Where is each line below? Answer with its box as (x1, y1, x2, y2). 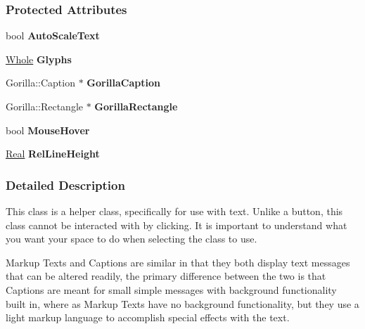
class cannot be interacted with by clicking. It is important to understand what (6, 217, 347, 232)
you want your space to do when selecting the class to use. (6, 231, 257, 246)
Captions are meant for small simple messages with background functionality (6, 282, 337, 297)
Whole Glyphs (6, 51, 72, 66)
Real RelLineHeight (6, 146, 100, 161)
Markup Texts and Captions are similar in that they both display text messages (6, 254, 350, 269)
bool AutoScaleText (6, 28, 100, 43)
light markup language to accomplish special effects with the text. (6, 310, 290, 325)
